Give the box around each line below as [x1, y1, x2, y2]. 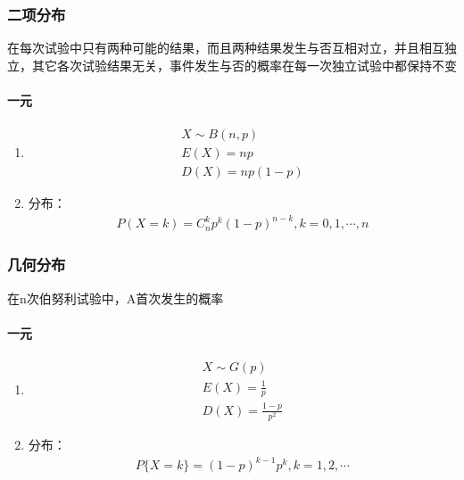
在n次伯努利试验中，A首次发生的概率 [7, 288, 224, 307]
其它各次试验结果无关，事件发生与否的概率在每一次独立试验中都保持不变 [31, 55, 457, 74]
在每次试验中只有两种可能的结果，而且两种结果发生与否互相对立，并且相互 [7, 38, 444, 57]
